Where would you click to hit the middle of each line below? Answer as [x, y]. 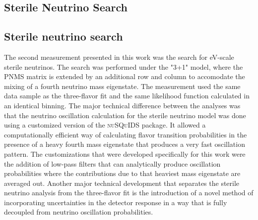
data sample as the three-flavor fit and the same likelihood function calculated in [127, 96]
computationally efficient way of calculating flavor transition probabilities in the [126, 134]
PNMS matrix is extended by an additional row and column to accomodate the [125, 76]
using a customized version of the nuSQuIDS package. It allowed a [105, 125]
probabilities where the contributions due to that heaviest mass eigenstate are [122, 173]
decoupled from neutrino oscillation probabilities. [79, 212]
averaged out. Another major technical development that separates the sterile [122, 183]
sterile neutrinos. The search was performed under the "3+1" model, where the [124, 66]
